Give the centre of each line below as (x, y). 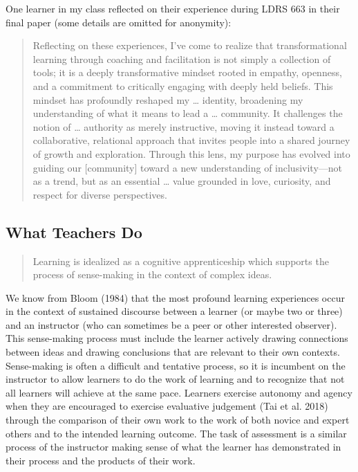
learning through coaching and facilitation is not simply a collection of (182, 58)
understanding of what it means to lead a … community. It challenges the (188, 113)
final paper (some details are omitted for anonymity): (119, 22)
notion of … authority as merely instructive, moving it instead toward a (183, 126)
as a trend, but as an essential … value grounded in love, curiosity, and (182, 181)
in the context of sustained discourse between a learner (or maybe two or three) (174, 311)
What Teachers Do (74, 232)
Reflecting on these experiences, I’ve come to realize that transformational (190, 45)
